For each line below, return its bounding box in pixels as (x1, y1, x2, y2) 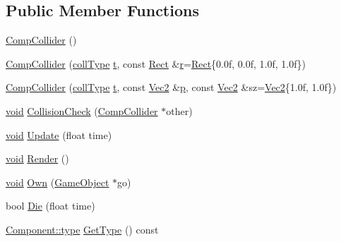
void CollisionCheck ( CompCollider (6, 103, 158, 118)
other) (166, 103, 193, 118)
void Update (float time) (6, 127, 112, 142)
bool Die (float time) (6, 198, 95, 213)
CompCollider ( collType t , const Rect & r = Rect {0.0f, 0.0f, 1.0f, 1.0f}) (6, 56, 306, 71)
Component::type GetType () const (6, 222, 159, 236)
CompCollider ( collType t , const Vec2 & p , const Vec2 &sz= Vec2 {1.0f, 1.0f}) (6, 80, 337, 95)
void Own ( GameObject (6, 174, 109, 189)
